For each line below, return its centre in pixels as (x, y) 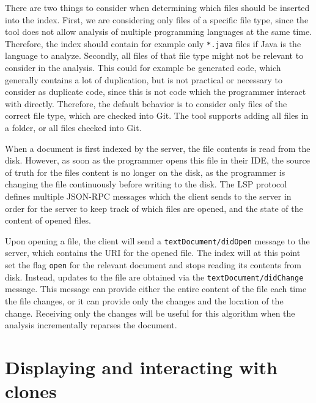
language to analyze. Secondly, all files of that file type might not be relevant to (154, 55)
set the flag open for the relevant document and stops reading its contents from (153, 265)
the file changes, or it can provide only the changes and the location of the (144, 300)
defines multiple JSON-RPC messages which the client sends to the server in (148, 196)
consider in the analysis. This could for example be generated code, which (143, 68)
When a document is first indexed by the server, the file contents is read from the (158, 148)
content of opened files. (48, 220)
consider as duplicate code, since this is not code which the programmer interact (156, 92)
